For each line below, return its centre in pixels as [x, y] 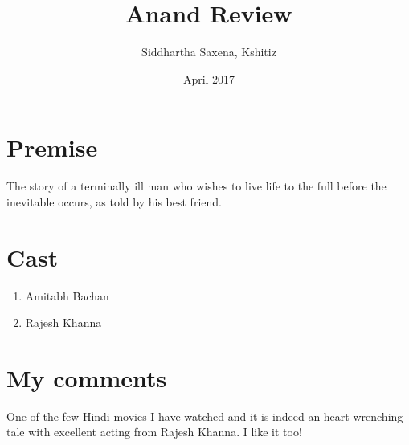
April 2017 [209, 78]
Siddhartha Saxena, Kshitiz [209, 52]
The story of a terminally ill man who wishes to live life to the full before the [196, 186]
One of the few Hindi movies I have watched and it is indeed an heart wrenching [205, 416]
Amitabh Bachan [67, 295]
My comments [87, 377]
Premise [52, 147]
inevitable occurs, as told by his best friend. [114, 201]
